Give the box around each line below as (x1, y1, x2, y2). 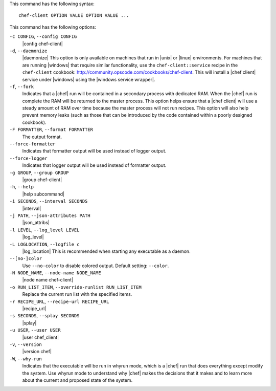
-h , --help (9, 184, 34, 190)
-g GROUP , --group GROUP (9, 169, 69, 176)
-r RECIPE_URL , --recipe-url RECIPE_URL (9, 298, 109, 305)
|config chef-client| (22, 40, 63, 47)
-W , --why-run (9, 356, 42, 362)
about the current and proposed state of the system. (22, 377, 133, 383)
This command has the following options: (9, 24, 97, 30)
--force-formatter (9, 141, 56, 147)
